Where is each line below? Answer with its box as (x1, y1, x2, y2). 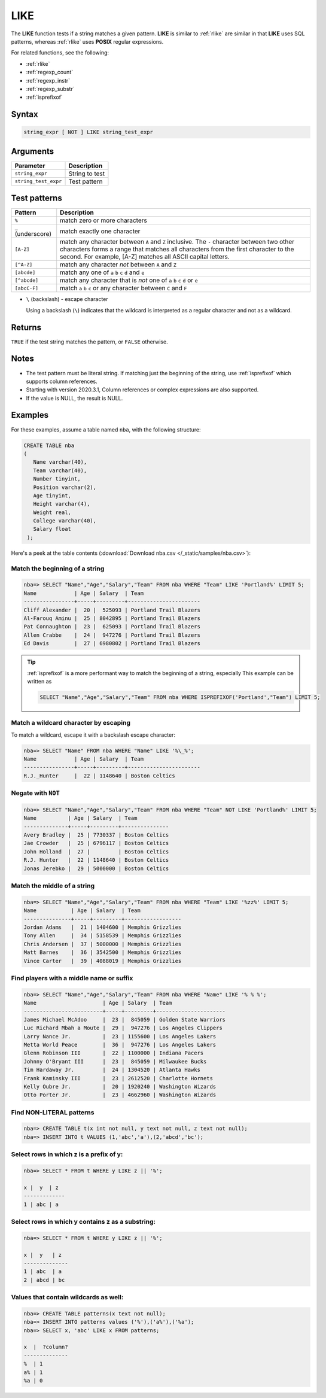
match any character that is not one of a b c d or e (60, 276, 199, 284)
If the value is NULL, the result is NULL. (26, 394, 123, 402)
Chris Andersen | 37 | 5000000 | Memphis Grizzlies (23, 940, 182, 947)
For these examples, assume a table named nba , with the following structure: (11, 426, 201, 433)
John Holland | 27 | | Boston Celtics (23, 848, 169, 855)
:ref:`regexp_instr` (26, 77, 71, 84)
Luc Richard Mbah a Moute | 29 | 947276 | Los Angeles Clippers (23, 1025, 223, 1032)
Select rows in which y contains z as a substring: (11, 1217, 156, 1226)
